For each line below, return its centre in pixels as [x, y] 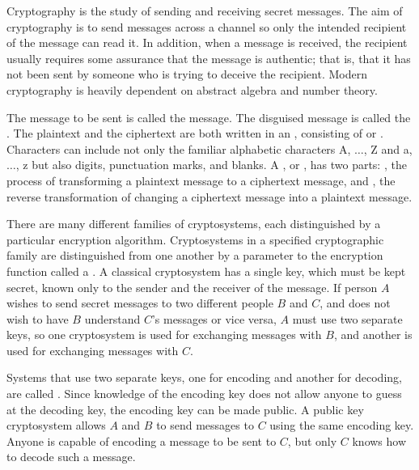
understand [112, 318]
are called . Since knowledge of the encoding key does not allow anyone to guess [204, 394]
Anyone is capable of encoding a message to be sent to [142, 440]
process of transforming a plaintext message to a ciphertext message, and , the [201, 180]
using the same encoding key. [342, 425]
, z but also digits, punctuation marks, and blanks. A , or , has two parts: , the [211, 165]
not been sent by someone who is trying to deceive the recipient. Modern [187, 74]
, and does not [355, 303]
